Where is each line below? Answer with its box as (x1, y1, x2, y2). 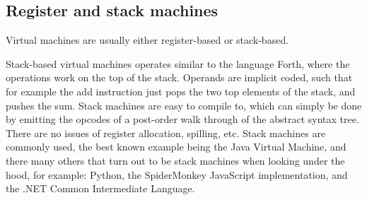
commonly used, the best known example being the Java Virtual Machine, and (6, 139, 346, 154)
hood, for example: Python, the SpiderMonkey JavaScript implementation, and (6, 167, 348, 182)
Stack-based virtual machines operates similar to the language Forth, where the (6, 56, 350, 71)
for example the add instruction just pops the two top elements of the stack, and (6, 83, 356, 98)
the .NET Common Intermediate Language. (6, 181, 195, 196)
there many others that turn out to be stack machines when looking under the (6, 153, 345, 167)
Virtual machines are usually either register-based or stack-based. (6, 33, 289, 47)
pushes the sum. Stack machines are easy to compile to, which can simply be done (6, 98, 362, 112)
